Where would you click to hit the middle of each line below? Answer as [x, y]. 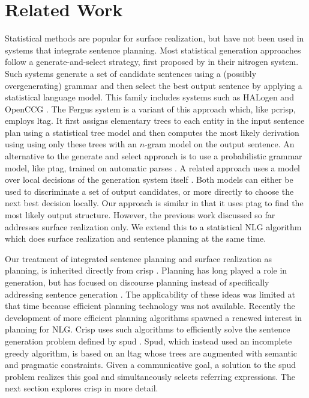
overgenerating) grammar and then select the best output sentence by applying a [154, 85]
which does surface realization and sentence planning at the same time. [136, 238]
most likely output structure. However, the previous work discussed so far [140, 215]
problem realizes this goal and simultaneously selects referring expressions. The [150, 376]
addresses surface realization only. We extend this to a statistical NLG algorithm [153, 226]
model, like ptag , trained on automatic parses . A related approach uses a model [153, 167]
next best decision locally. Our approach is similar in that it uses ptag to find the [154, 203]
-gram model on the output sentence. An [220, 144]
